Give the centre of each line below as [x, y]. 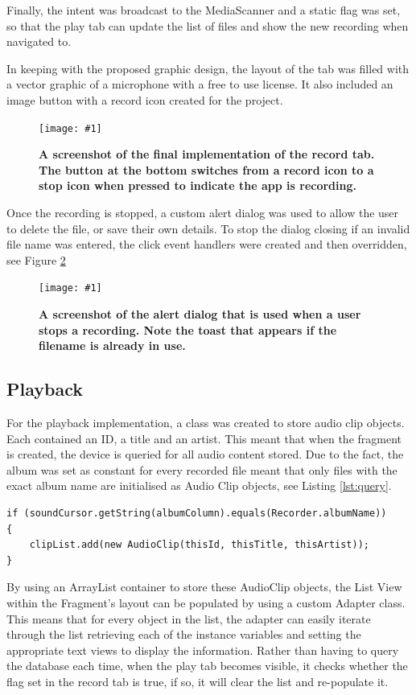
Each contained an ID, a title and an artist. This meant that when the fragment [204, 438]
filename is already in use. [112, 345]
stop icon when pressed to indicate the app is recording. [198, 185]
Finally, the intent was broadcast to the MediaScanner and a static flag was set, [204, 10]
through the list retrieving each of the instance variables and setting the [184, 634]
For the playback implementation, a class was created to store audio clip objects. [206, 423]
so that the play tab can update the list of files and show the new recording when [208, 25]
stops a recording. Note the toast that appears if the [188, 329]
